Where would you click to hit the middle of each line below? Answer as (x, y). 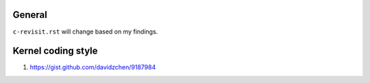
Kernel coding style (56, 51)
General (30, 15)
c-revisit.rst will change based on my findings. (85, 32)
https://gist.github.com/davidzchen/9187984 (93, 67)
